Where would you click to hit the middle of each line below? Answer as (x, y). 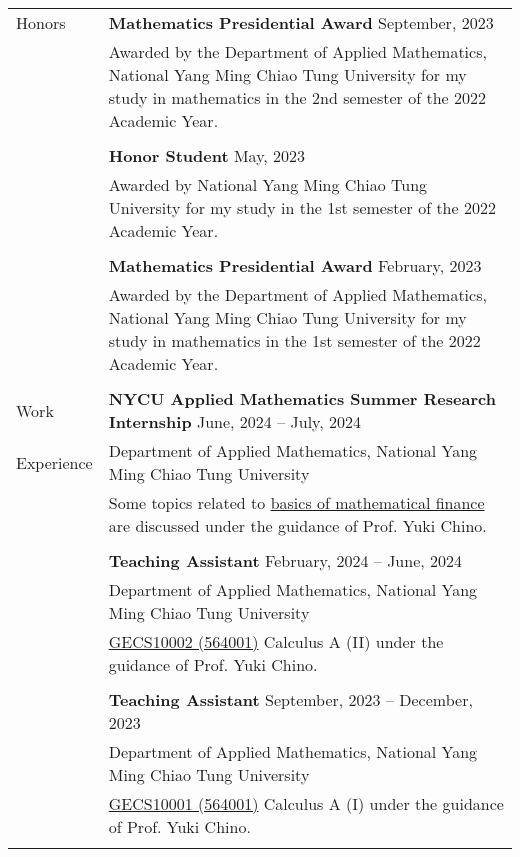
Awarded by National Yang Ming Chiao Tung (268, 184)
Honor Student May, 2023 (207, 155)
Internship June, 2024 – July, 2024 (234, 421)
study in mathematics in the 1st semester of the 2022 (294, 340)
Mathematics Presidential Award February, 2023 (295, 265)
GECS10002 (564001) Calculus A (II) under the (276, 641)
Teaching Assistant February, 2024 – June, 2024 (285, 560)
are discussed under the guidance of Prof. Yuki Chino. (297, 525)
